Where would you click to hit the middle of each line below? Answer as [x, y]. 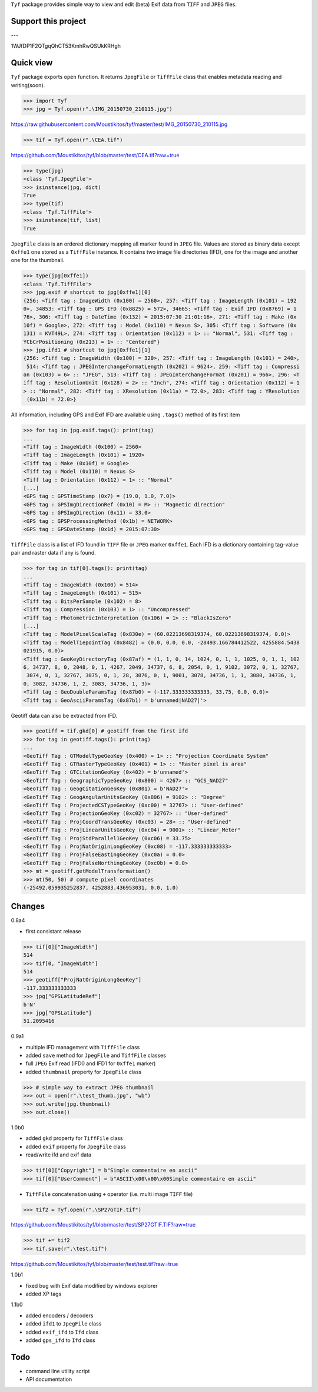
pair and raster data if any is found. [54, 553]
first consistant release [54, 931]
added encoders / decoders [59, 1315]
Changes [28, 907]
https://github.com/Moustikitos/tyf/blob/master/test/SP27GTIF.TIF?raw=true [103, 1225]
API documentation [49, 1379]
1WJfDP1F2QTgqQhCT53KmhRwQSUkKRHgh [66, 46]
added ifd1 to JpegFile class [64, 1324]
